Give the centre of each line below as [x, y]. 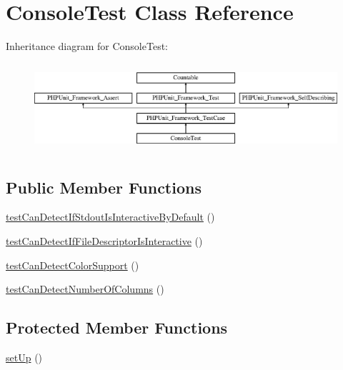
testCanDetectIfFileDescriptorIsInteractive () [104, 240]
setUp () [24, 357]
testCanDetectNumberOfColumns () [85, 289]
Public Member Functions [104, 187]
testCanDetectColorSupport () [73, 265]
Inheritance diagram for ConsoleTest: [87, 46]
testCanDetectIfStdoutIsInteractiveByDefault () [110, 217]
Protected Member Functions [117, 327]
